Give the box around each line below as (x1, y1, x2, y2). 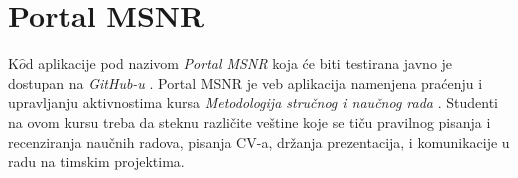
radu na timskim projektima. (8, 151, 185, 172)
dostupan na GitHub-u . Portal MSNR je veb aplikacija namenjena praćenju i (8, 72, 483, 93)
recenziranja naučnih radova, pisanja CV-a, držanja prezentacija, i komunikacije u (8, 131, 510, 152)
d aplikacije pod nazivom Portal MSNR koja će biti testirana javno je (25, 53, 453, 74)
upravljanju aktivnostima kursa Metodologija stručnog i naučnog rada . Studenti (8, 92, 498, 113)
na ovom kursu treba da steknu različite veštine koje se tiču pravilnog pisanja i (8, 111, 491, 132)
